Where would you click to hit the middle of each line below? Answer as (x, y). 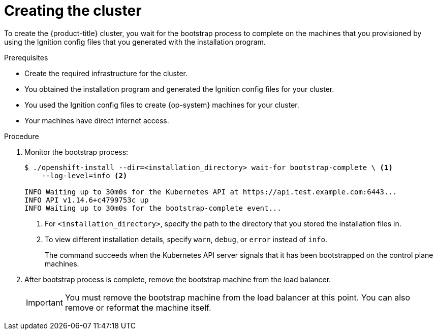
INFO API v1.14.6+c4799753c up (87, 200)
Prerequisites (26, 57)
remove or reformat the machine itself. (138, 307)
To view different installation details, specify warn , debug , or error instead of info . (186, 239)
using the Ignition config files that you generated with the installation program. (135, 42)
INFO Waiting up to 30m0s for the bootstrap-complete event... (153, 208)
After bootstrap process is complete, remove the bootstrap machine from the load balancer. (178, 279)
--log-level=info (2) (84, 175)
